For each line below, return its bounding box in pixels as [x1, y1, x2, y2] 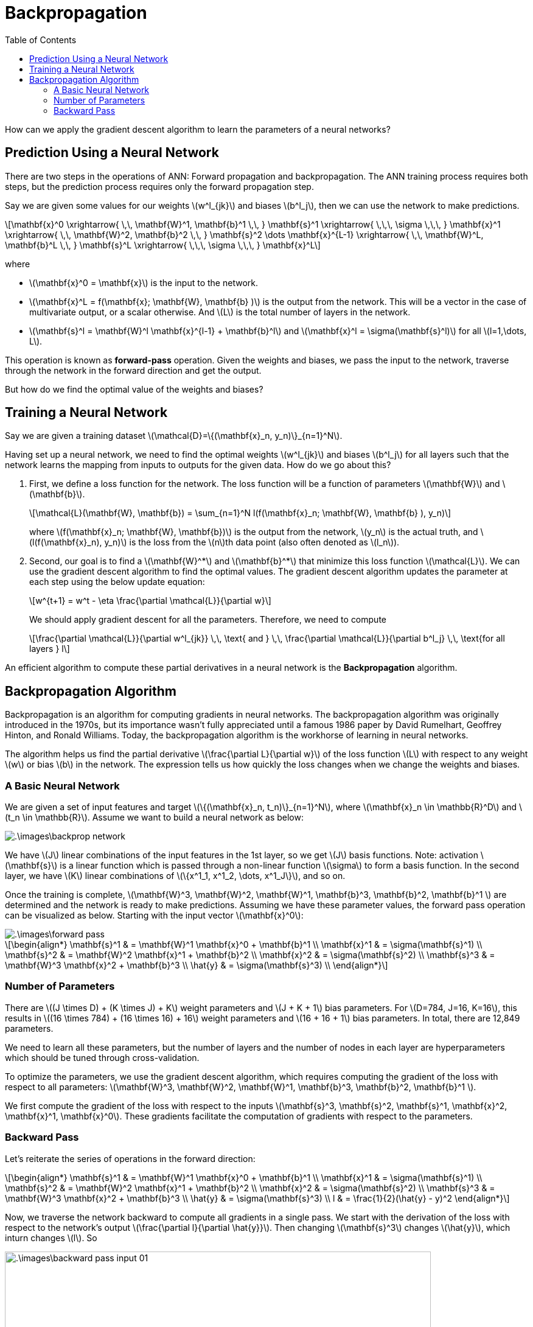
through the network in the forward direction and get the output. [5, 365, 262, 376]
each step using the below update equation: [29, 576, 205, 587]
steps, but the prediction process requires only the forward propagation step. [5, 181, 314, 192]
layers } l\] [29, 643, 70, 654]
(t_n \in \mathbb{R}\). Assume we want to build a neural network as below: [5, 812, 304, 823]
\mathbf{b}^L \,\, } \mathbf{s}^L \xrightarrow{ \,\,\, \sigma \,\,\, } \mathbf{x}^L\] [5, 239, 321, 250]
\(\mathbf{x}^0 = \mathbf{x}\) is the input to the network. [29, 277, 258, 288]
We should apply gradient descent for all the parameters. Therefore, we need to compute [29, 614, 386, 625]
